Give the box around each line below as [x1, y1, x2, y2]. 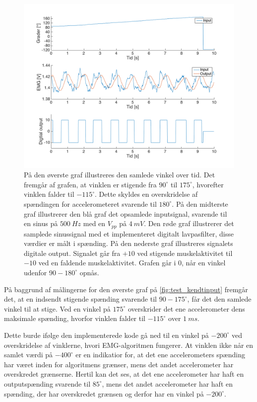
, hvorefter [192, 179, 224, 189]
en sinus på [24, 218, 58, 229]
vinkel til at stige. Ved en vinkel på [4, 303, 111, 314]
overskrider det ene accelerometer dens [128, 303, 245, 314]
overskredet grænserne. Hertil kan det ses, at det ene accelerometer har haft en [4, 369, 244, 379]
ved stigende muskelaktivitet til [137, 247, 233, 258]
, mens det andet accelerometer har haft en [102, 378, 233, 389]
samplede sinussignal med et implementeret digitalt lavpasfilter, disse [24, 228, 234, 239]
